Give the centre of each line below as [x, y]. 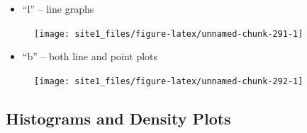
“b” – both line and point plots [90, 56]
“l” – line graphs [58, 8]
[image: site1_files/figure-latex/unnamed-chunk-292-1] [169, 81]
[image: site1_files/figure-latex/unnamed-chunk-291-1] [169, 34]
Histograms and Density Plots [118, 118]
